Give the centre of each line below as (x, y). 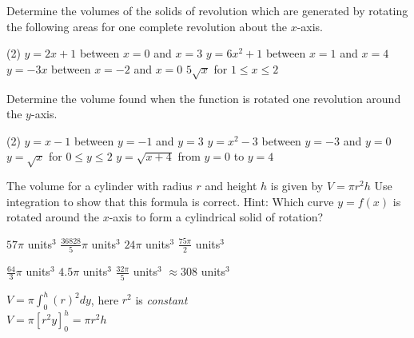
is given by (297, 186)
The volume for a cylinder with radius (100, 186)
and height (231, 186)
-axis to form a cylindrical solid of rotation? (216, 217)
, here (105, 299)
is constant (161, 299)
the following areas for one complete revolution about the (147, 26)
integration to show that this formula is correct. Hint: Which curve (170, 201)
